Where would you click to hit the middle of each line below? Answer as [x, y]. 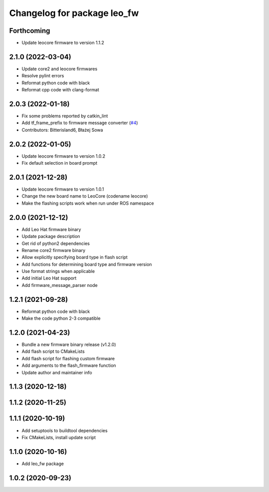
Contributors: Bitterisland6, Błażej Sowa [62, 130]
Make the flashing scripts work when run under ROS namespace [88, 203]
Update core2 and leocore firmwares [60, 69]
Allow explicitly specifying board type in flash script [75, 257]
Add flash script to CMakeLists [53, 351]
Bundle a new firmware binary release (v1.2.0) [69, 345]
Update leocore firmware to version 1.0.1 [63, 189]
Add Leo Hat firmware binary [52, 229]
